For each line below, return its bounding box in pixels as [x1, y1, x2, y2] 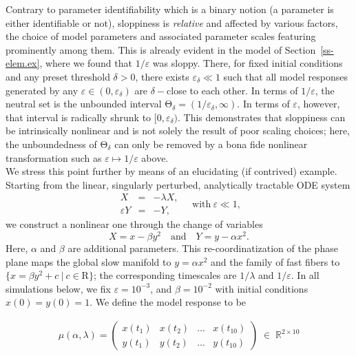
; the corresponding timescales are [93, 268, 237, 282]
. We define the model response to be [90, 295, 247, 309]
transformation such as [6, 150, 102, 165]
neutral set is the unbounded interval [6, 96, 162, 111]
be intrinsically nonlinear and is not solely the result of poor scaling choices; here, [6, 123, 350, 138]
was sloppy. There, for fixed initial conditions [152, 56, 343, 70]
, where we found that [39, 56, 132, 70]
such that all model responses [223, 69, 348, 83]
